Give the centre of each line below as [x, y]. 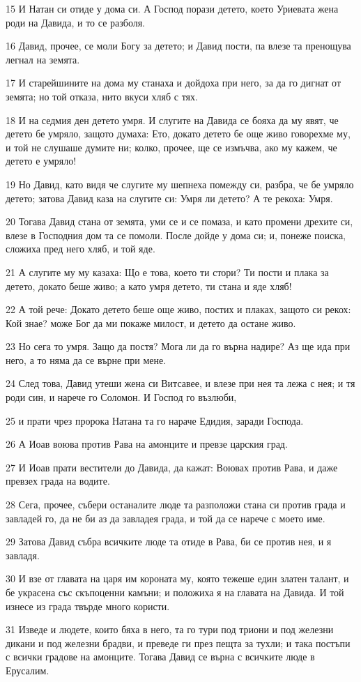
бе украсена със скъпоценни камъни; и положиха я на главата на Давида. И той [175, 592]
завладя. [23, 555]
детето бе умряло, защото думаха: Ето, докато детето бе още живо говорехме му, [178, 134]
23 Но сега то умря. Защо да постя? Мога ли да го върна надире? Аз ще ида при [178, 346]
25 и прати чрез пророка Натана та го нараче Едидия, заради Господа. [155, 420]
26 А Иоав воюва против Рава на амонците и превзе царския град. [147, 444]
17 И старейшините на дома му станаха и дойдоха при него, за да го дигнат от [174, 83]
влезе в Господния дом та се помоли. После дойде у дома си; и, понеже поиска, [176, 235]
